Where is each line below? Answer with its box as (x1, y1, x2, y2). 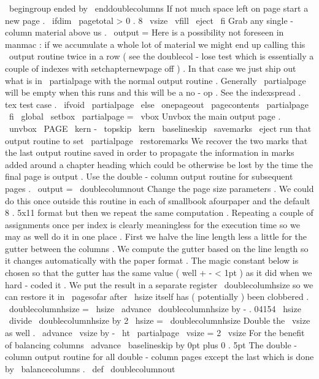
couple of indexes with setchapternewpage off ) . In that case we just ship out (5, 61, 296, 74)
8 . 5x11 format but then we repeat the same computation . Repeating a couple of (5, 206, 313, 219)
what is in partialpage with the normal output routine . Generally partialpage (5, 74, 306, 86)
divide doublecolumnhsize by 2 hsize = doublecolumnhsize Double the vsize (9, 314, 310, 327)
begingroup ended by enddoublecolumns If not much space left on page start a (9, 2, 309, 14)
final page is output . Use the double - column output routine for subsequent (5, 170, 293, 183)
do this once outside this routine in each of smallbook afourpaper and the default (5, 194, 310, 207)
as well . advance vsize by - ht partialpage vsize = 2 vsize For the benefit (5, 326, 305, 339)
